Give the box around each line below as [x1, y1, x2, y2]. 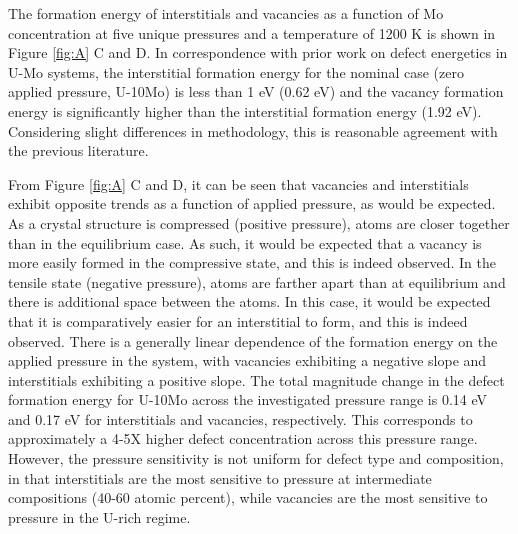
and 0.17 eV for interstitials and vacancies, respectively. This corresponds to [8, 408, 473, 429]
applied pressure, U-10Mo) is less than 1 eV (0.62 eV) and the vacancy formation [8, 81, 504, 102]
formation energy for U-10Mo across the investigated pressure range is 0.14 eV [8, 389, 488, 410]
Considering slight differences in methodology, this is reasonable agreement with [8, 120, 498, 141]
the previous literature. [8, 140, 149, 161]
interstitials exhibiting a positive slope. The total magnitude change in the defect [8, 369, 505, 390]
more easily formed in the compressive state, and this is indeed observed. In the [8, 252, 496, 273]
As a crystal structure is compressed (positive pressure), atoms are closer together [8, 212, 510, 233]
